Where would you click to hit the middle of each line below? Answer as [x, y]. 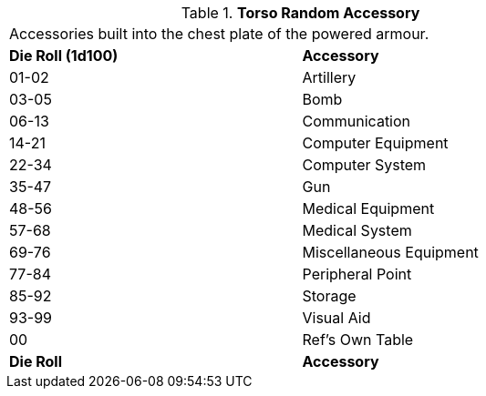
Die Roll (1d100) [64, 56]
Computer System [364, 165]
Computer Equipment [375, 143]
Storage [329, 296]
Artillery [329, 77]
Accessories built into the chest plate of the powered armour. [219, 34]
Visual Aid [336, 318]
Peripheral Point [357, 274]
